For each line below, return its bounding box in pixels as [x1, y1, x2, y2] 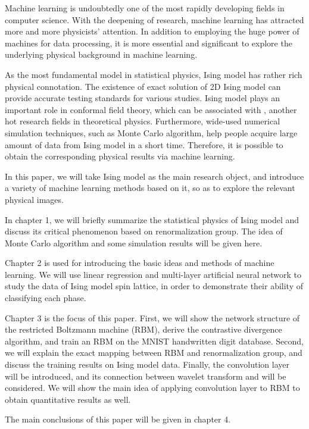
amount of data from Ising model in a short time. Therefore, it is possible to [5, 138, 283, 151]
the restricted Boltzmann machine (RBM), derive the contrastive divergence [5, 323, 282, 336]
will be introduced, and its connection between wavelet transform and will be [5, 369, 286, 382]
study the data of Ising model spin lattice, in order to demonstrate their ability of [5, 280, 303, 292]
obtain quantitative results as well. [5, 393, 131, 405]
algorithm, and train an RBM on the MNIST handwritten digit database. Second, [5, 334, 304, 347]
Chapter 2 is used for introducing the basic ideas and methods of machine [5, 256, 274, 269]
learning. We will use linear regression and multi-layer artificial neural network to [5, 268, 301, 280]
